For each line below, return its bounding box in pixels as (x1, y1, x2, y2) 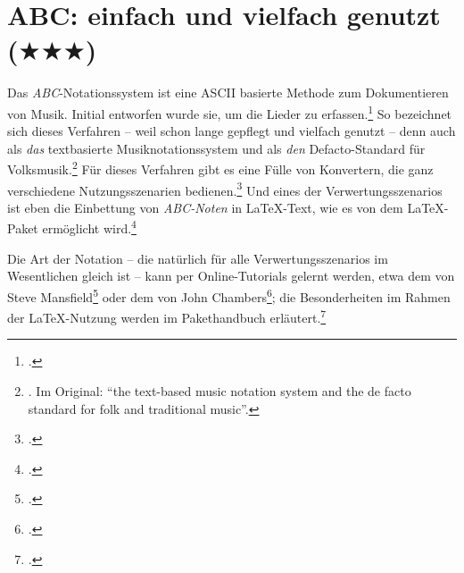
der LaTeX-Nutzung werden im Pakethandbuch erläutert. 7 (7, 306, 327, 326)
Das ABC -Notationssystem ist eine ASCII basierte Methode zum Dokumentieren (7, 83, 449, 102)
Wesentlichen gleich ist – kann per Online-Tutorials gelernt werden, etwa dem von (7, 266, 455, 285)
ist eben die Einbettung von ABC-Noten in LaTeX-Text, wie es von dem (7, 198, 403, 216)
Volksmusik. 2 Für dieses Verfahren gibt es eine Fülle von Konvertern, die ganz (7, 157, 434, 178)
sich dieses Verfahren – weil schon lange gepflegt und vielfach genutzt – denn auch (7, 122, 456, 140)
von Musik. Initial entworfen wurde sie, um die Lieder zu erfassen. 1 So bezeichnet (7, 101, 452, 122)
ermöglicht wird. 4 (42, 216, 137, 238)
